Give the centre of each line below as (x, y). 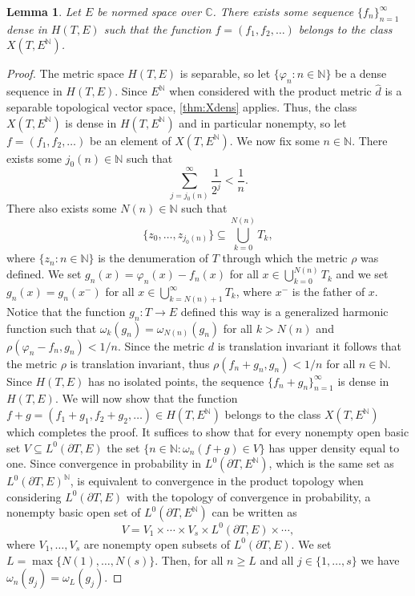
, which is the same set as (331, 463)
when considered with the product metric (270, 91)
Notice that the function (66, 311)
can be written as (254, 512)
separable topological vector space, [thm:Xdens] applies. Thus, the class (182, 107)
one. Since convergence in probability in (104, 463)
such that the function (157, 28)
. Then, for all (189, 560)
